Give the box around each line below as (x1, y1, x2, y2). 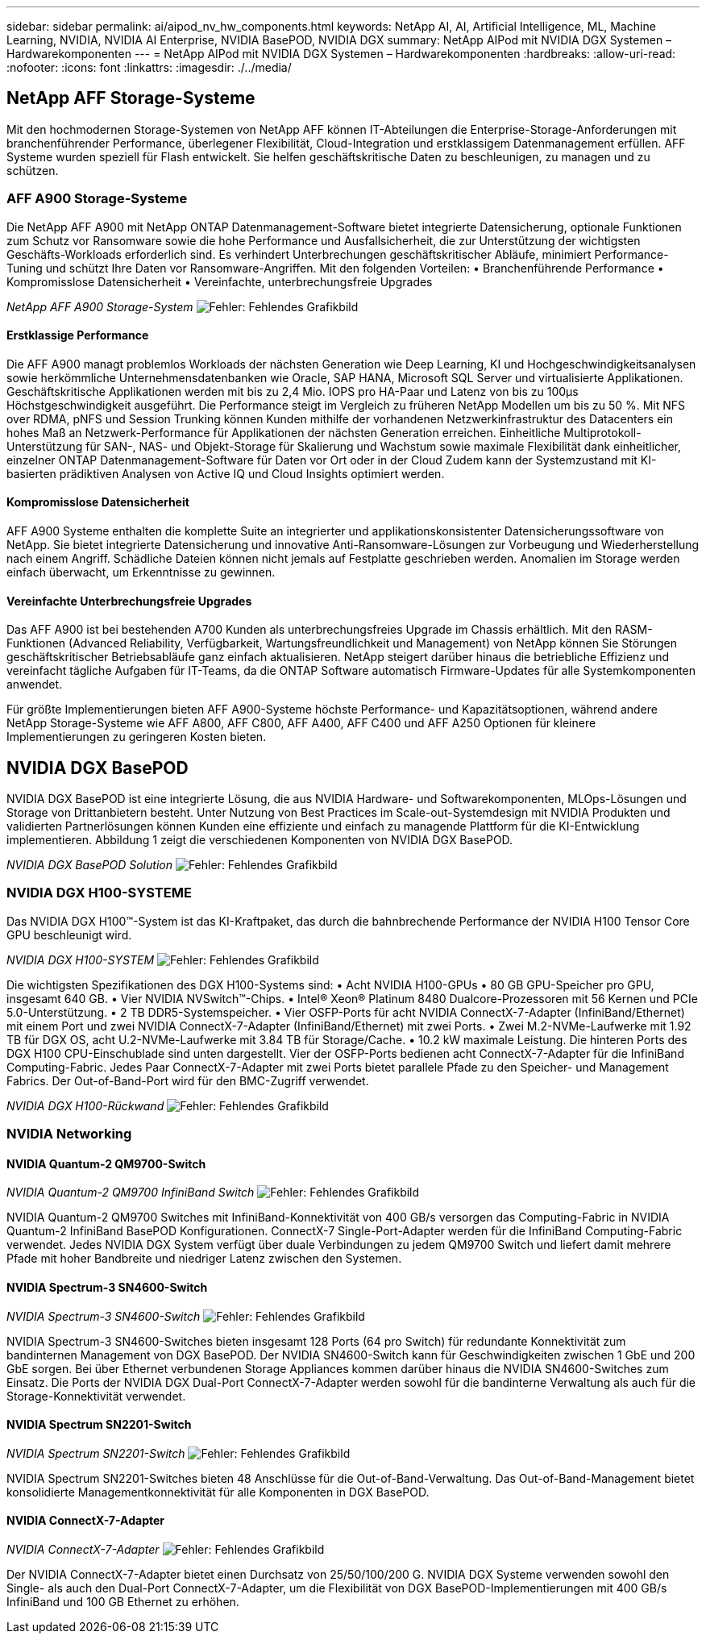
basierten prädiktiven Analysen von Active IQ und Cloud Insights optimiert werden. (6, 466, 445, 481)
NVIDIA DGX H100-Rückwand (6, 1098, 164, 1113)
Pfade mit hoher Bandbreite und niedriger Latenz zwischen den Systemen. (6, 1251, 402, 1266)
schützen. (6, 163, 59, 177)
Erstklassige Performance (6, 328, 149, 343)
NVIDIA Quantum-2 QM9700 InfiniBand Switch (6, 1185, 255, 1200)
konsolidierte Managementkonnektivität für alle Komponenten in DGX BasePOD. (6, 1484, 430, 1499)
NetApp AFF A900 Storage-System (6, 299, 193, 314)
